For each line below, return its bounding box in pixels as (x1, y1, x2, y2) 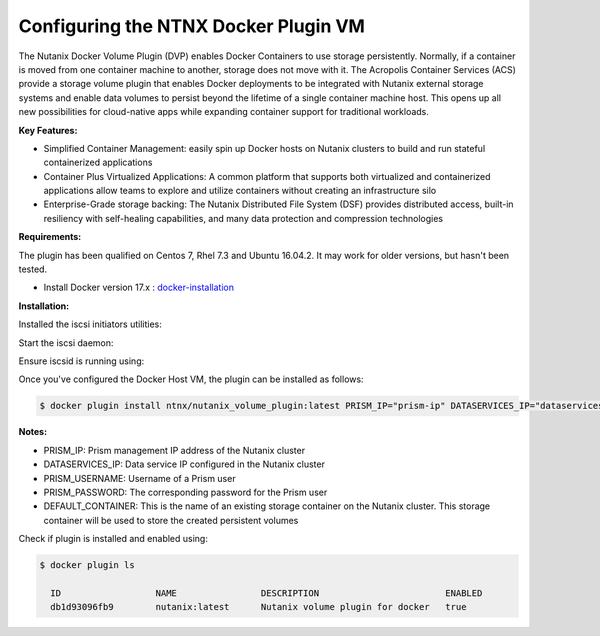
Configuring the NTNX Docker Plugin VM (18, 15, 365, 37)
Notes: (18, 426, 48, 438)
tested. (18, 263, 48, 275)
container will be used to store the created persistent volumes (43, 514, 299, 526)
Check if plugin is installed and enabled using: (18, 533, 209, 545)
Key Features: (18, 124, 78, 136)
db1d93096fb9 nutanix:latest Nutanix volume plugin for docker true (50, 601, 467, 613)
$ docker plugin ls (39, 560, 135, 571)
